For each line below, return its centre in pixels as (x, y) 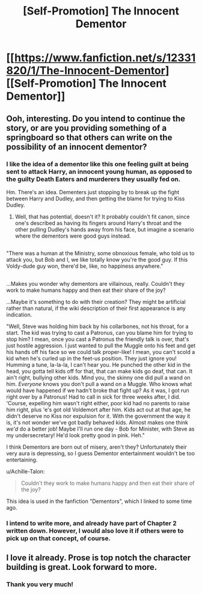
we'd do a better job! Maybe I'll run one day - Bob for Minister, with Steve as (100, 429)
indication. (19, 314)
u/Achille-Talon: (26, 471)
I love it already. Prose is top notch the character (99, 558)
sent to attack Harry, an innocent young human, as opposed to (99, 171)
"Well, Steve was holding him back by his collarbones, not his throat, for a (97, 326)
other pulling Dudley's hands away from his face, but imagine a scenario (104, 229)
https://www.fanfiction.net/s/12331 (105, 58)
